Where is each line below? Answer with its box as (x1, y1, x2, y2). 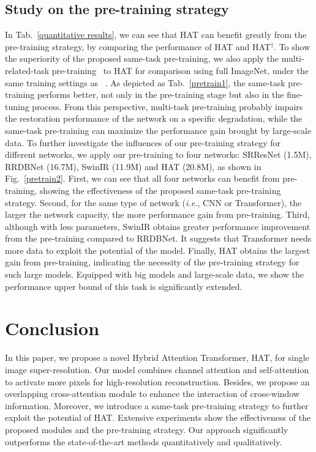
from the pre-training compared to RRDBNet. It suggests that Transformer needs (5, 232, 312, 245)
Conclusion (5, 316, 100, 341)
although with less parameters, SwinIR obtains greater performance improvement (5, 220, 310, 232)
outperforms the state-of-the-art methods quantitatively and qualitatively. (5, 435, 282, 448)
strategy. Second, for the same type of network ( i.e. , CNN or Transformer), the (5, 196, 302, 209)
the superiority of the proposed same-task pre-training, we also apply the (5, 52, 279, 65)
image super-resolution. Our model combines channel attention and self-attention (5, 363, 309, 376)
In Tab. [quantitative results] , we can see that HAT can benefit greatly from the (5, 28, 307, 41)
